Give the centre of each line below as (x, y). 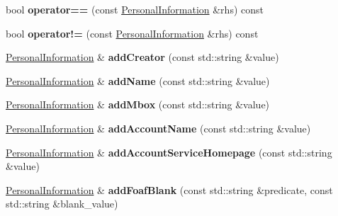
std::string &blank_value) (62, 204)
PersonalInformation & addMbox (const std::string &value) (138, 104)
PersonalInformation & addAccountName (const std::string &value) (158, 128)
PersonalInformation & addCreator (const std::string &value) (142, 57)
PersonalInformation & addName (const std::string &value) (138, 80)
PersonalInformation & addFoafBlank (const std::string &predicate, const (169, 189)
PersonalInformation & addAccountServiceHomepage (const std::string (169, 152)
